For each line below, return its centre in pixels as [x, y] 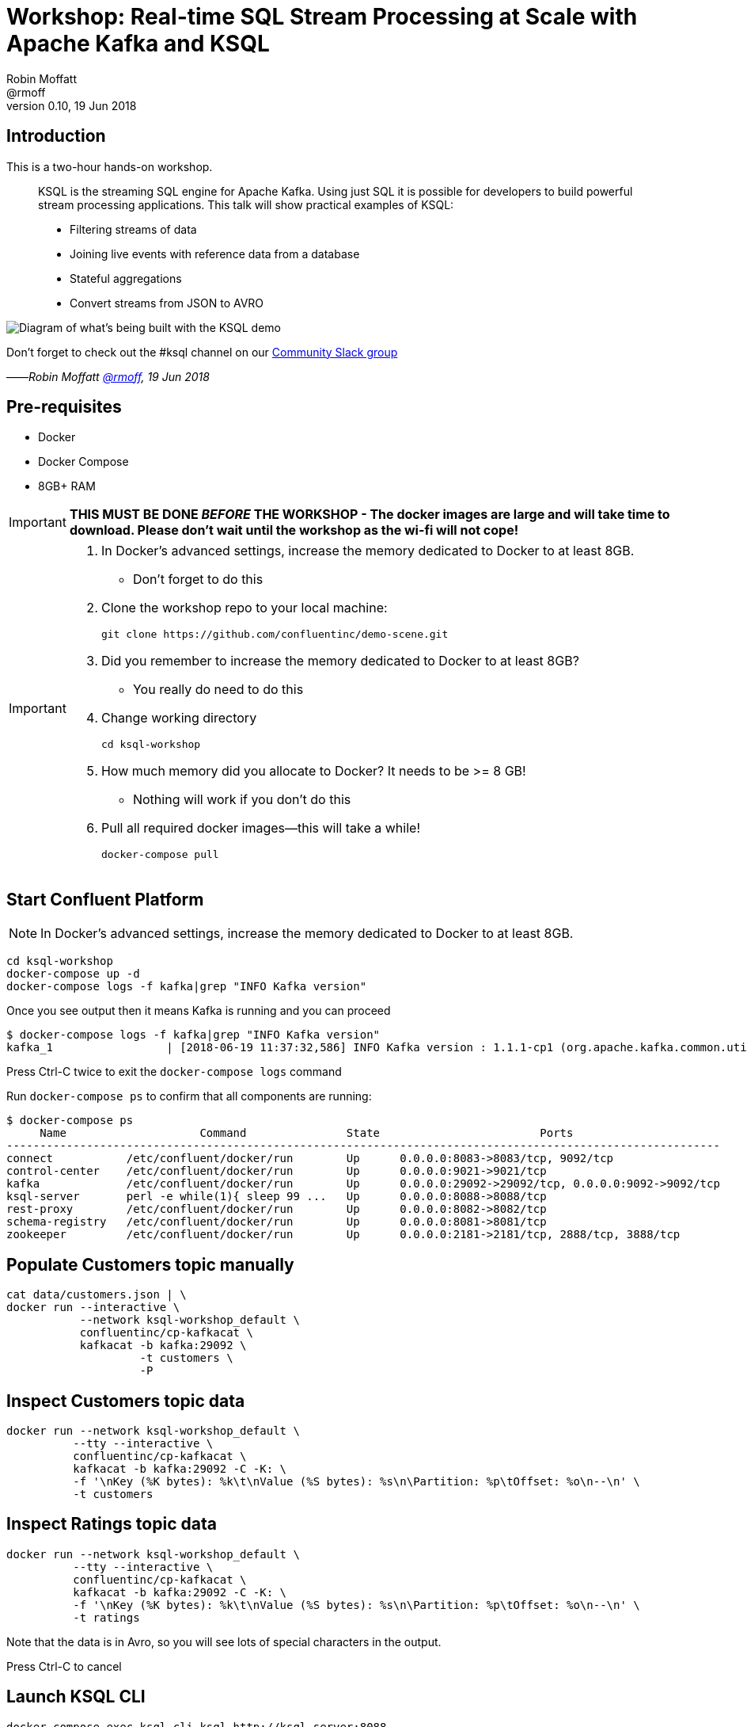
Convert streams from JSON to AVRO [167, 303]
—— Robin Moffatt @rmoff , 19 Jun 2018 [108, 376]
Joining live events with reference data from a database [215, 254]
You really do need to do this [218, 690]
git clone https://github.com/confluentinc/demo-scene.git [275, 635]
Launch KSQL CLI [76, 1697]
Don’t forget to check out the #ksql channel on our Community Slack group [202, 352]
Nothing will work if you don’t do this [242, 800]
